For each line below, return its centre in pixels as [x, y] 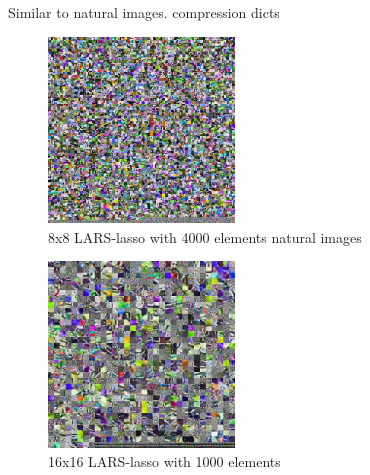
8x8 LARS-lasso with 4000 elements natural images [205, 236]
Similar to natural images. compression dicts [144, 12]
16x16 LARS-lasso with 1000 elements [164, 461]
